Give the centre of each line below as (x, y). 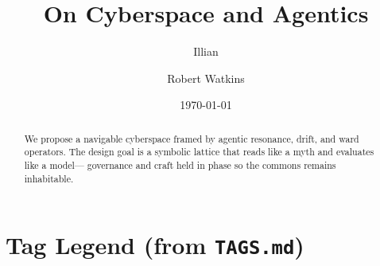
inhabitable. (49, 178)
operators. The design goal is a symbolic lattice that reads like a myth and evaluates (199, 152)
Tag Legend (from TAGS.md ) (155, 245)
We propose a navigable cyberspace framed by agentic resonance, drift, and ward (192, 138)
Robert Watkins (206, 78)
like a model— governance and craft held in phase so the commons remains (180, 165)
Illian (206, 51)
